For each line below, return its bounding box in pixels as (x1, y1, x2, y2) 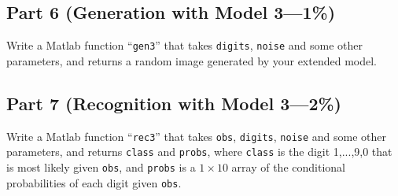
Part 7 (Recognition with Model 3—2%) (6, 91, 341, 115)
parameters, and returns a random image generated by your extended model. (6, 52, 377, 68)
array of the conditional (231, 158, 345, 175)
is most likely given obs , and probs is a (6, 158, 196, 175)
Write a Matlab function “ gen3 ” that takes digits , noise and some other (6, 37, 363, 54)
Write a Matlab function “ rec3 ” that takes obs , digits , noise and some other (6, 128, 387, 144)
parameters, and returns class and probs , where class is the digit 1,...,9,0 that (6, 143, 392, 160)
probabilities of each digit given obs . (6, 174, 182, 190)
